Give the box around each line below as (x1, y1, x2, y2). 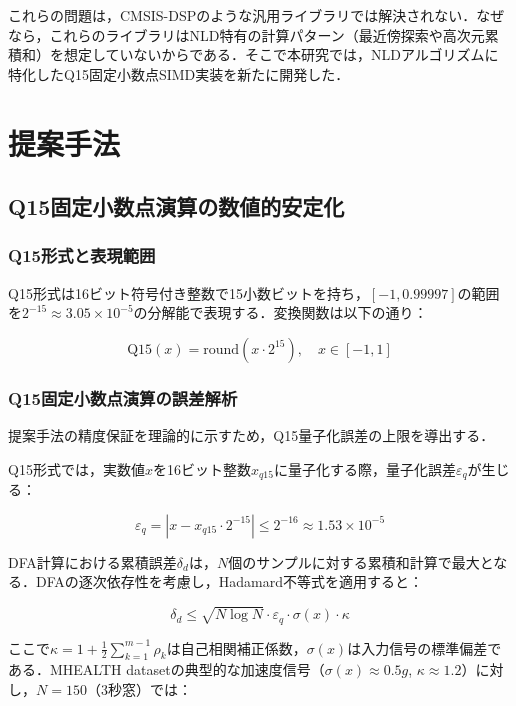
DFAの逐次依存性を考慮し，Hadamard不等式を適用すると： (35, 571, 424, 592)
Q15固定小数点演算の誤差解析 (8, 385, 238, 410)
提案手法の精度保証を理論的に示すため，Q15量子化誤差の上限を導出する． (8, 425, 495, 446)
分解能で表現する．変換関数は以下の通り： (147, 302, 428, 323)
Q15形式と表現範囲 (8, 243, 156, 268)
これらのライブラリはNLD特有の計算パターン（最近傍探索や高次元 (49, 24, 485, 45)
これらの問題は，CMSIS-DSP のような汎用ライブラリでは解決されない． (8, 5, 477, 25)
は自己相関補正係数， (166, 637, 307, 658)
